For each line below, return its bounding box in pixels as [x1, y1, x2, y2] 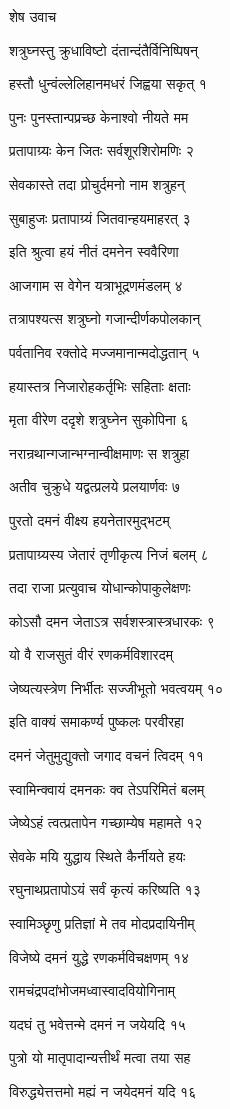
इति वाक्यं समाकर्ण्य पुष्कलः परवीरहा [9, 711, 184, 732]
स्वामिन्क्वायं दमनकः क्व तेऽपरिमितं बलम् [9, 778, 205, 799]
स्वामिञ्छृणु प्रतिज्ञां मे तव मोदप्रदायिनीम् [9, 913, 195, 934]
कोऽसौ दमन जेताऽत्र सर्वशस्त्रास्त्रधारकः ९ [9, 610, 215, 631]
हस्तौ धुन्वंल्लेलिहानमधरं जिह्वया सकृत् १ [9, 73, 207, 94]
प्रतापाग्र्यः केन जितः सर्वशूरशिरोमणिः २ [9, 140, 194, 161]
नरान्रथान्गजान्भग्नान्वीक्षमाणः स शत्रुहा [9, 442, 190, 463]
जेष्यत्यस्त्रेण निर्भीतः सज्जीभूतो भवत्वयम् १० [9, 677, 223, 698]
